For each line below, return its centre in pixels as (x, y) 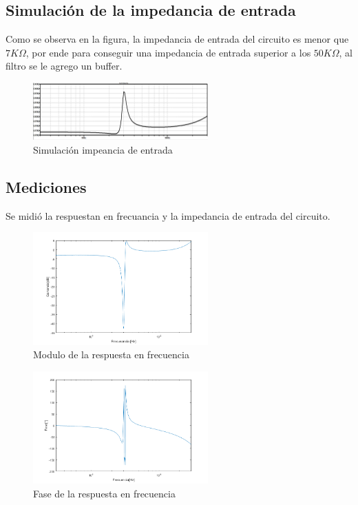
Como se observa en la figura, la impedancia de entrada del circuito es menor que (177, 39)
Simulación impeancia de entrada (103, 150)
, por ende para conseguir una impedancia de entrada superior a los (168, 52)
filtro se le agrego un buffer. (64, 66)
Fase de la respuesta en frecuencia (104, 494)
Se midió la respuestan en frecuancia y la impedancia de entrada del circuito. (168, 215)
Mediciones (46, 187)
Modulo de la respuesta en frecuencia (111, 354)
